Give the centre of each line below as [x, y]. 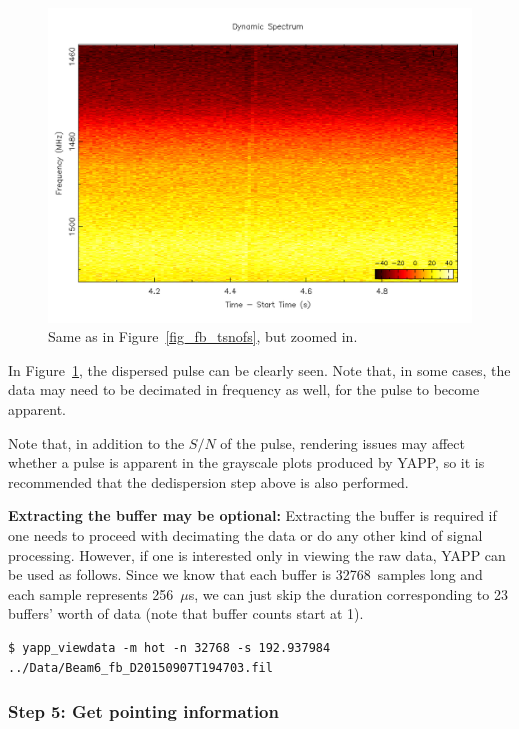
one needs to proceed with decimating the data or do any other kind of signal [245, 535]
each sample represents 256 [91, 593]
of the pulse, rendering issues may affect [342, 442]
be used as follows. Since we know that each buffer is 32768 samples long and [245, 574]
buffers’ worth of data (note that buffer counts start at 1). [186, 613]
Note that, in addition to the [96, 442]
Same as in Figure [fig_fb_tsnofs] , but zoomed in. [203, 336]
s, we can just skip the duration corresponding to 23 [348, 593]
